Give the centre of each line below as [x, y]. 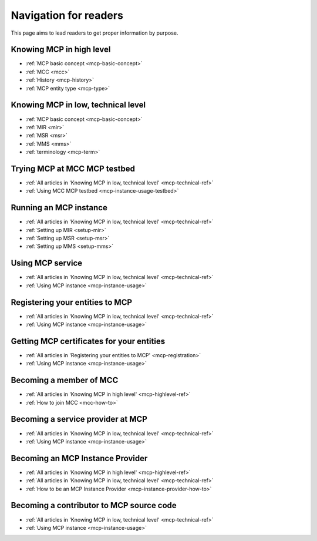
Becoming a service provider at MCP [79, 419]
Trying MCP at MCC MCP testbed [73, 168]
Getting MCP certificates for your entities [88, 341]
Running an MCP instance [59, 208]
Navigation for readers [67, 15]
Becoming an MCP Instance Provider [79, 458]
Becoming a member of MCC [65, 380]
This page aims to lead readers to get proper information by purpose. [95, 33]
